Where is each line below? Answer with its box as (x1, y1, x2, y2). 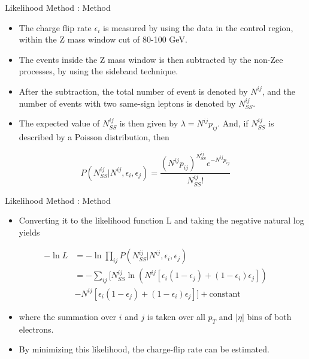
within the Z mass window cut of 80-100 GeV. (19, 33, 187, 46)
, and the (262, 85, 295, 97)
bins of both (247, 310, 292, 322)
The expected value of (19, 117, 100, 129)
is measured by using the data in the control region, (103, 21, 293, 34)
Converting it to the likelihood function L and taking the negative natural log (19, 214, 304, 227)
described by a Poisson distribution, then (19, 130, 169, 143)
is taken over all (147, 310, 205, 322)
